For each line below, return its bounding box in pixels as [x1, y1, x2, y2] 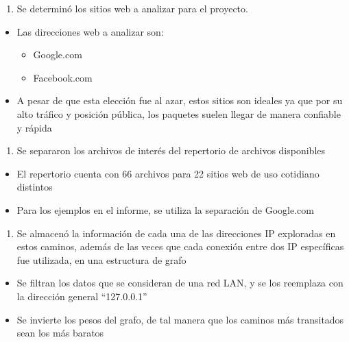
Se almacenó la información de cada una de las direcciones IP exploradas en [16, 225, 336, 240]
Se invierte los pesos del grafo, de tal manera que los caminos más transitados [16, 312, 344, 326]
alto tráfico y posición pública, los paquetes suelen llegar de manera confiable [16, 106, 341, 121]
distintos [16, 180, 53, 194]
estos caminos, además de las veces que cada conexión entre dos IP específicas [16, 239, 344, 254]
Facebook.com [33, 70, 93, 84]
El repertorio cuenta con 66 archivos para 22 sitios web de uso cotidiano [16, 166, 320, 180]
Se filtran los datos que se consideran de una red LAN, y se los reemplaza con [16, 276, 344, 290]
